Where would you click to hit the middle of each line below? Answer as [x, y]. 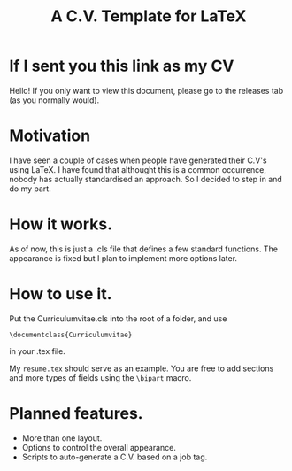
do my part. [30, 189]
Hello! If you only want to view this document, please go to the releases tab [146, 90]
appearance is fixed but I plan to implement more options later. [123, 258]
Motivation [50, 136]
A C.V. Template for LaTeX [149, 16]
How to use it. [61, 294]
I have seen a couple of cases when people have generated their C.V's [138, 160]
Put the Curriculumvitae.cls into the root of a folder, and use [118, 318]
